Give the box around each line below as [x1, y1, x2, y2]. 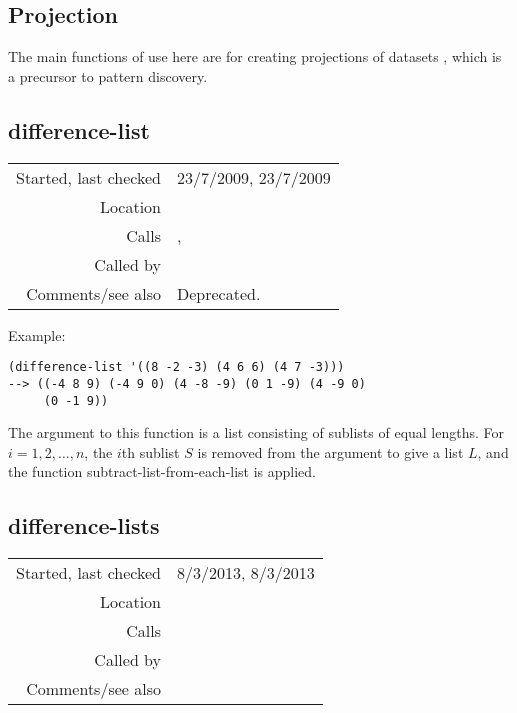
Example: [8, 324, 66, 345]
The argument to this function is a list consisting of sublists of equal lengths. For [8, 422, 505, 443]
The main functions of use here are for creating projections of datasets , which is [8, 46, 502, 67]
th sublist [121, 441, 180, 462]
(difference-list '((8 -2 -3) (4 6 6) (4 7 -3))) [8, 360, 345, 375]
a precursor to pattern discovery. [8, 65, 208, 86]
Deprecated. [177, 281, 261, 305]
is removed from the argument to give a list [197, 441, 464, 462]
